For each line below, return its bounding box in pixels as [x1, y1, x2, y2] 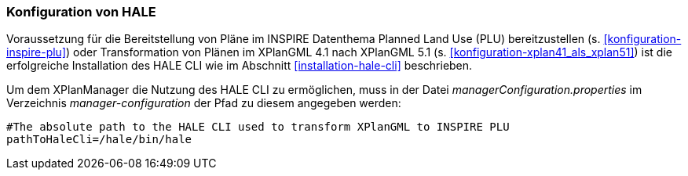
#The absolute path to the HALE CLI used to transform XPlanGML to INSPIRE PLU [6, 120, 510, 134]
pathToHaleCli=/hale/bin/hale [6, 133, 192, 146]
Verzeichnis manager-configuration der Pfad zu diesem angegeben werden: [6, 96, 401, 110]
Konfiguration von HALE [6, 4, 156, 20]
